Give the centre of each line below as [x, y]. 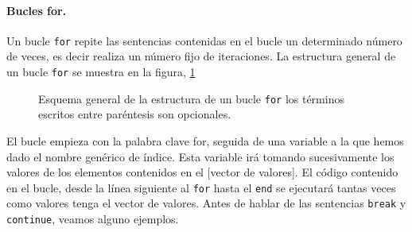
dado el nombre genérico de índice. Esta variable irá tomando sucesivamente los [200, 156]
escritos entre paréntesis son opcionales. [135, 114]
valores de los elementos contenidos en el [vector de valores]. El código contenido [202, 172]
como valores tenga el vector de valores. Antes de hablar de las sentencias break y [206, 203]
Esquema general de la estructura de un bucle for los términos [191, 98]
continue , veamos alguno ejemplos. [93, 219]
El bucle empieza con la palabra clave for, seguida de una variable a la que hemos [205, 140]
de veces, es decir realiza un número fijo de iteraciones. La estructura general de [201, 56]
